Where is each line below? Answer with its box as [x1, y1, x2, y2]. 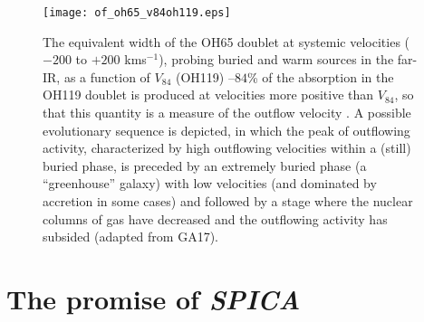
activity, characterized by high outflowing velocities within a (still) [43, 138, 411, 157]
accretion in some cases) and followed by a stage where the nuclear [43, 192, 413, 210]
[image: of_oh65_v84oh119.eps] [43, 6, 231, 19]
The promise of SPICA [6, 279, 301, 317]
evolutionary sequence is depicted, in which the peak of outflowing [43, 120, 410, 139]
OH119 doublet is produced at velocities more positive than [43, 85, 374, 104]
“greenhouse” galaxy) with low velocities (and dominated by [43, 174, 377, 193]
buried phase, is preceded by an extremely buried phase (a [43, 156, 367, 175]
